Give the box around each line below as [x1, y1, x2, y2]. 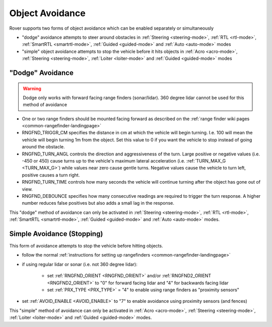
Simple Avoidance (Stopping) [9, 229, 103, 238]
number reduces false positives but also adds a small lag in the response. [22, 200, 175, 206]
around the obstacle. [22, 144, 65, 150]
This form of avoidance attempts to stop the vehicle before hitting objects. [9, 243, 163, 249]
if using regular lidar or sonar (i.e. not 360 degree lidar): [22, 261, 138, 267]
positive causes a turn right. [22, 172, 80, 178]
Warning [23, 86, 41, 92]
